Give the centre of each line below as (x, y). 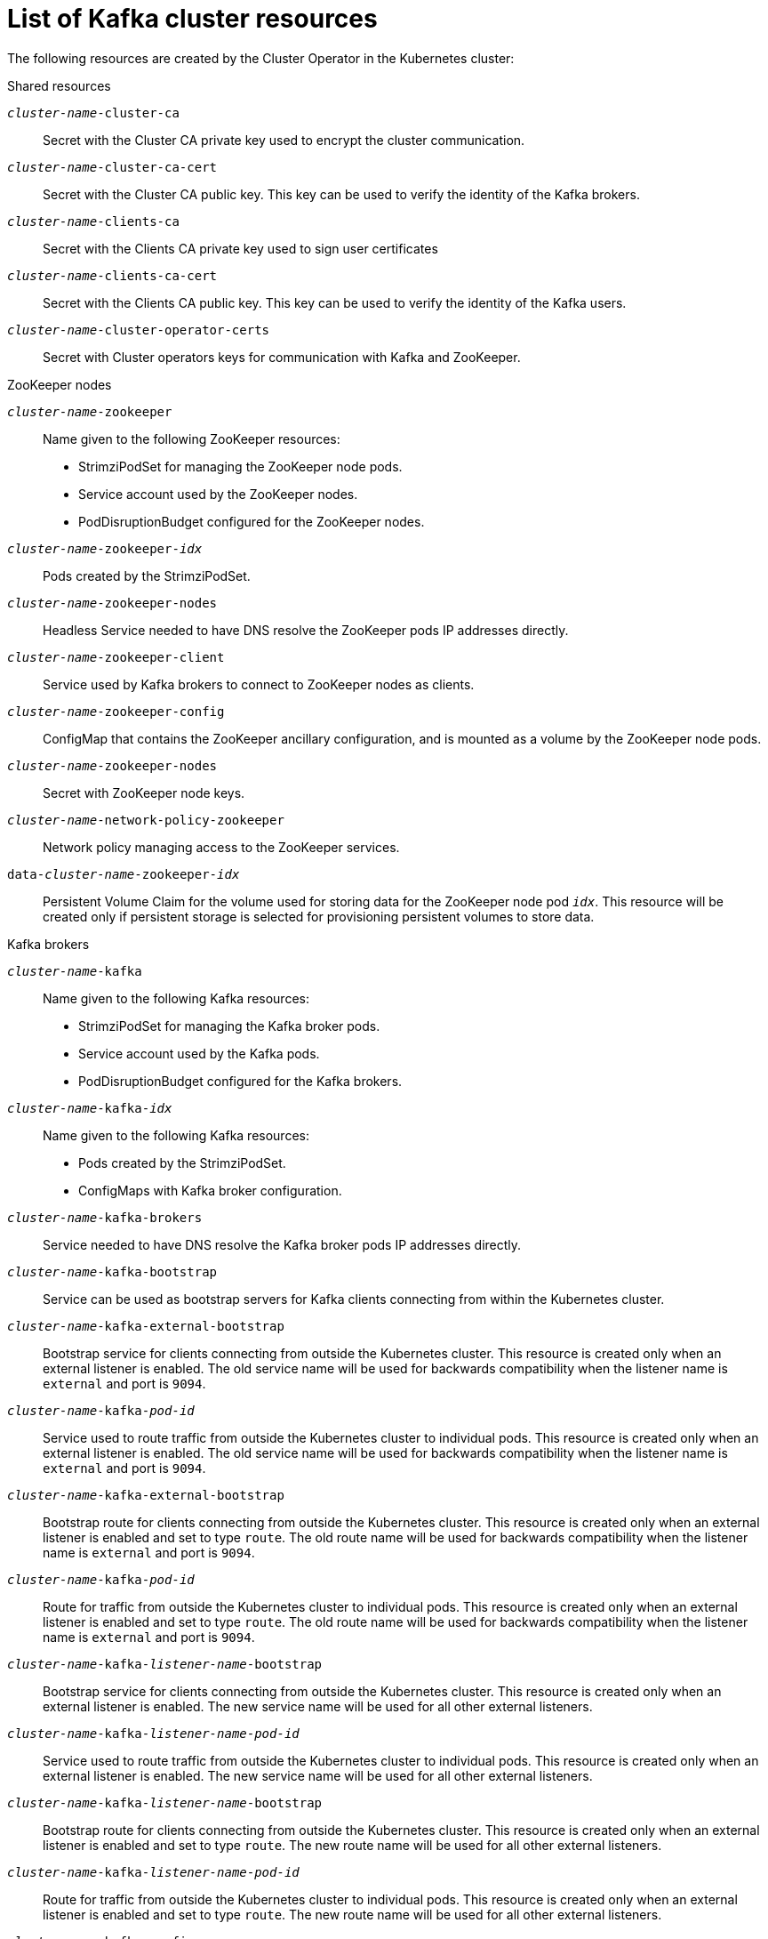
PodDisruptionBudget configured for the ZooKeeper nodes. (252, 521)
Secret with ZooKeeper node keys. (144, 792)
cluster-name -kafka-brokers (105, 1217)
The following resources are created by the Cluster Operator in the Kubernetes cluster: (261, 58)
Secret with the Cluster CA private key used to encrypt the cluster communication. (284, 140)
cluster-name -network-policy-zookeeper (146, 820)
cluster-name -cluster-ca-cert (112, 167)
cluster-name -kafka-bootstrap (112, 1271)
